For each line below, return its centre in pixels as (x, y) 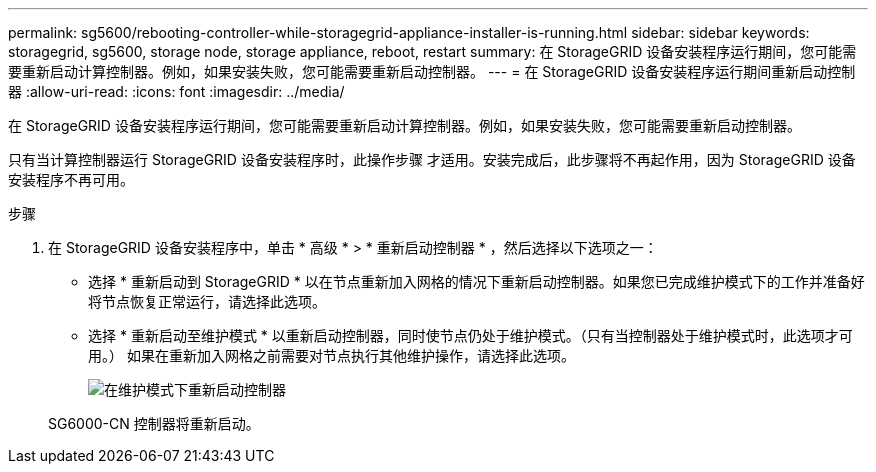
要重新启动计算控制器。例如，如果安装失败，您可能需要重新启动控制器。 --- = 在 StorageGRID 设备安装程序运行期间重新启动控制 (432, 71)
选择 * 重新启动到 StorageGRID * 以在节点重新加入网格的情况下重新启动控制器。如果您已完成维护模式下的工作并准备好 (476, 281)
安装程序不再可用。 (71, 179)
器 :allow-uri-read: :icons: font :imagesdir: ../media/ (176, 91)
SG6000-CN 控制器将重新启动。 (154, 423)
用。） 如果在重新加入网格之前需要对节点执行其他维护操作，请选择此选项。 (331, 355)
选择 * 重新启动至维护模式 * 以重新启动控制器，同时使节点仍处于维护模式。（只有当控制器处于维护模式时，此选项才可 (470, 335)
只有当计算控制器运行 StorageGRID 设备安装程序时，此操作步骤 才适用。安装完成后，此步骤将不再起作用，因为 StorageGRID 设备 (432, 159)
